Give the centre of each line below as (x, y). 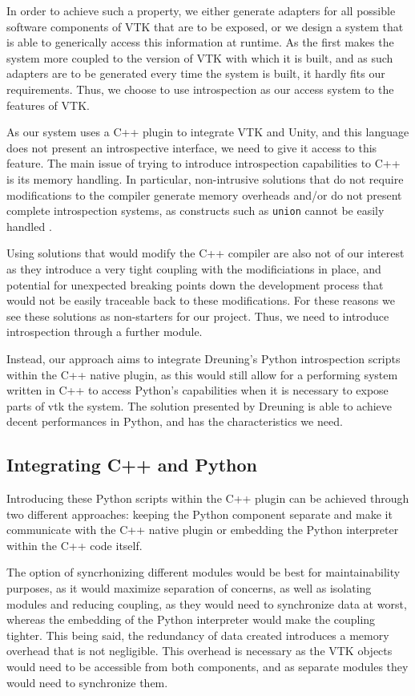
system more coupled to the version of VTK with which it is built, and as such (200, 57)
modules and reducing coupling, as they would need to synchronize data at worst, (207, 603)
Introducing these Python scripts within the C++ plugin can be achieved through (208, 498)
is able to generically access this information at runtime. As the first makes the (200, 42)
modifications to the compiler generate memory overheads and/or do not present (204, 194)
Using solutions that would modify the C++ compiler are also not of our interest (205, 253)
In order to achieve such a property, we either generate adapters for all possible (201, 10)
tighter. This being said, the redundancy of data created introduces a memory (198, 635)
